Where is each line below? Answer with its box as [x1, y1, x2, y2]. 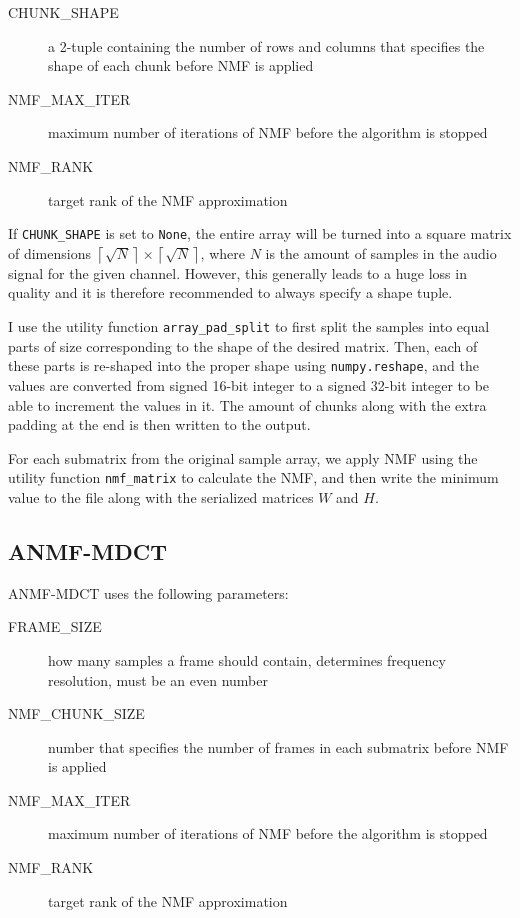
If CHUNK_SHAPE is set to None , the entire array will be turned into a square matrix [8, 223, 512, 244]
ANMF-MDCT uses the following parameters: [8, 582, 289, 603]
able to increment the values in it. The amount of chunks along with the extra [8, 394, 487, 415]
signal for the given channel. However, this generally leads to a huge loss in [8, 262, 467, 283]
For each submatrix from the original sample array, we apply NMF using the [8, 447, 478, 468]
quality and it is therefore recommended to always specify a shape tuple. [8, 282, 453, 303]
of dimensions [8, 242, 91, 263]
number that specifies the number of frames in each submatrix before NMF [48, 736, 509, 757]
